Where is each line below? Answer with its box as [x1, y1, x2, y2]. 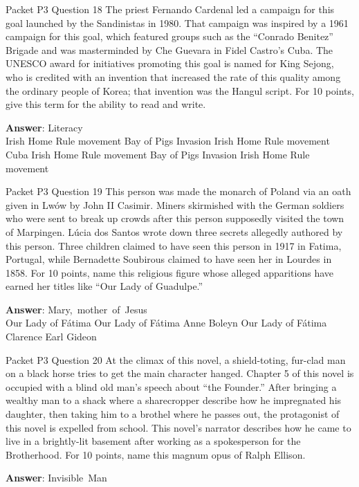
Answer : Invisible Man [6, 470, 107, 485]
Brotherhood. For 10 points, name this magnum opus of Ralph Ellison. [6, 447, 306, 461]
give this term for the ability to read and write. [6, 97, 206, 111]
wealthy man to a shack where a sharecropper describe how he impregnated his [6, 393, 342, 407]
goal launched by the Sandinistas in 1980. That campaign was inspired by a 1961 [6, 15, 349, 30]
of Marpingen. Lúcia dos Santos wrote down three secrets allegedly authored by [6, 224, 343, 239]
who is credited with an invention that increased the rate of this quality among [6, 69, 341, 84]
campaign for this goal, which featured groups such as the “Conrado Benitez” [6, 29, 333, 44]
